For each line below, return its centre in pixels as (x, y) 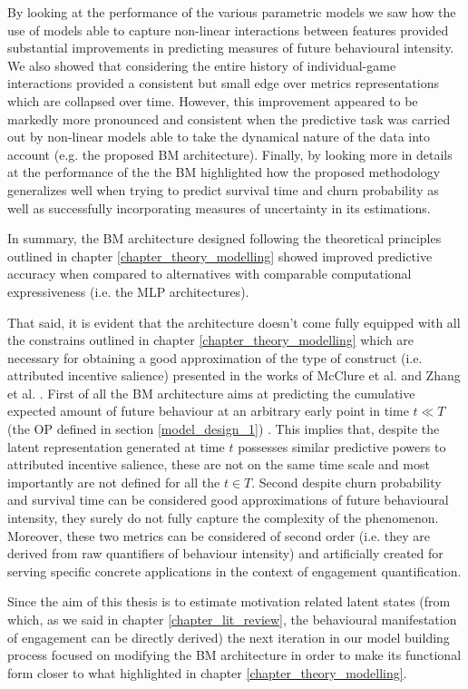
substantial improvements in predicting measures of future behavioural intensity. (231, 48)
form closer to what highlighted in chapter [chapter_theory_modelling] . (207, 672)
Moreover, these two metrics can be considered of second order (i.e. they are (219, 535)
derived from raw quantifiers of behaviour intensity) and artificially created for (225, 553)
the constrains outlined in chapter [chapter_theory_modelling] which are (211, 340)
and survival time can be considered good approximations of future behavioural (228, 500)
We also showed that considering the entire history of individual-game (202, 65)
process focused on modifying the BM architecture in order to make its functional (234, 655)
